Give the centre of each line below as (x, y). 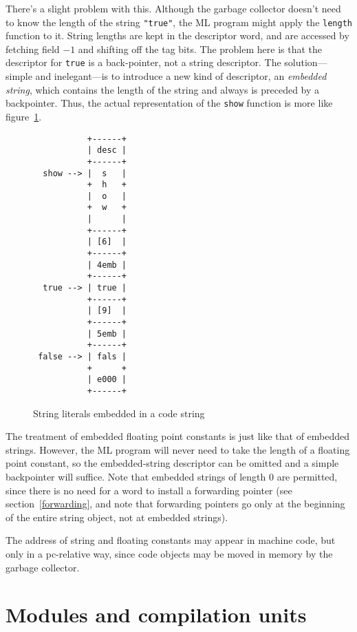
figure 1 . (24, 116)
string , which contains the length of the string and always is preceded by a (163, 89)
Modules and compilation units (156, 614)
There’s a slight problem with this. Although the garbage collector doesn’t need (173, 8)
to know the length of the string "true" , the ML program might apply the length (179, 22)
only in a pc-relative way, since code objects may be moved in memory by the (169, 553)
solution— (306, 62)
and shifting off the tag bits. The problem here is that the (200, 49)
